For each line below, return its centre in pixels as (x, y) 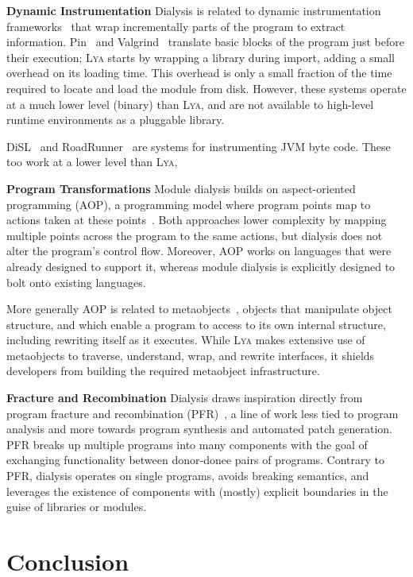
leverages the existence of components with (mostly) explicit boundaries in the (197, 491)
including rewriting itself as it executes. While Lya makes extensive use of (186, 340)
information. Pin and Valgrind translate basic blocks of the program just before (205, 42)
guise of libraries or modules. (77, 507)
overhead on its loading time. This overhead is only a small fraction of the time (199, 73)
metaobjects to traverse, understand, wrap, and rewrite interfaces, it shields (191, 355)
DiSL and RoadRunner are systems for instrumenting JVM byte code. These (199, 146)
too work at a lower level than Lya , (92, 162)
